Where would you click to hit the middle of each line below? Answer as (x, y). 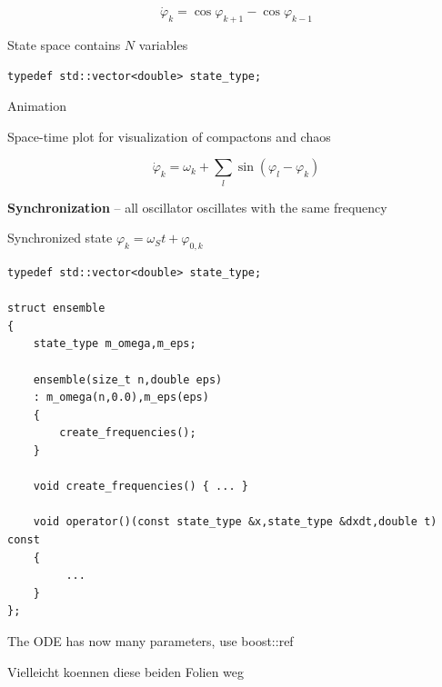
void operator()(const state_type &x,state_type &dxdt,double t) (235, 522)
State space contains (64, 45)
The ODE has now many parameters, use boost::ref (151, 640)
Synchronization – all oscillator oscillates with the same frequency (197, 207)
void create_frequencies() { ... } (141, 487)
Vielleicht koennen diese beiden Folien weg (126, 671)
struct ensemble (56, 309)
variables (163, 45)
